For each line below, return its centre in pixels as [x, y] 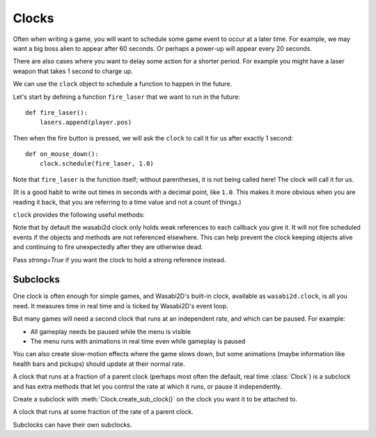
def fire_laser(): [57, 112]
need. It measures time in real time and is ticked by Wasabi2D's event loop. [121, 305]
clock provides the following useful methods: [79, 215]
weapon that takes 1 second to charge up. [73, 71]
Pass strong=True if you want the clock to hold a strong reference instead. [119, 260]
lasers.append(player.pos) [86, 122]
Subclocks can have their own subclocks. [72, 424]
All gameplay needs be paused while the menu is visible [111, 331]
